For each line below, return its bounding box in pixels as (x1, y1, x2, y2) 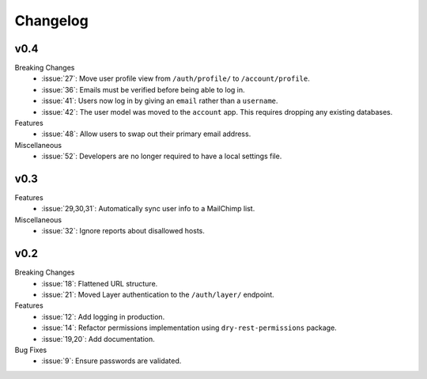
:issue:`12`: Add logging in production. (41, 312, 165, 321)
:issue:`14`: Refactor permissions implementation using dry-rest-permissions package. (41, 323, 338, 332)
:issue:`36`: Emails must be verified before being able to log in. (41, 85, 245, 94)
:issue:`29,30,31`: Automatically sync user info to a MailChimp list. (41, 204, 255, 214)
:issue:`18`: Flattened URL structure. (41, 279, 158, 288)
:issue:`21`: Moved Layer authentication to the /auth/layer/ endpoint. (41, 290, 274, 299)
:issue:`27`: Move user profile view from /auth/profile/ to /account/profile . (41, 74, 310, 83)
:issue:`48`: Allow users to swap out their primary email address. (41, 129, 251, 138)
